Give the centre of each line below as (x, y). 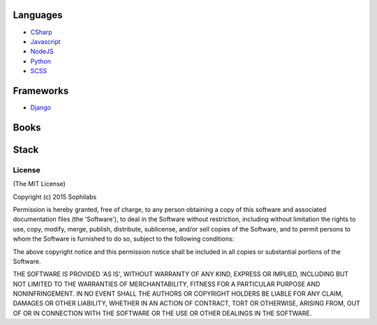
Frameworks (41, 91)
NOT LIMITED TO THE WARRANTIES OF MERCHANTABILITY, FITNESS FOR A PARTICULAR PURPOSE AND (167, 284)
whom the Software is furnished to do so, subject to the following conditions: (124, 239)
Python (41, 61)
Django (41, 107)
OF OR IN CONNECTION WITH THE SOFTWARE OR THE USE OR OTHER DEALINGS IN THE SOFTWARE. (162, 313)
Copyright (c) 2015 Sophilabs (55, 197)
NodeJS (42, 52)
